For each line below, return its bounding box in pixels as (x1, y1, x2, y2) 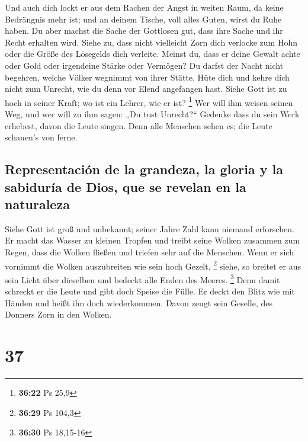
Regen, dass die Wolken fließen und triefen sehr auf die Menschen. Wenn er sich (5, 245, 294, 258)
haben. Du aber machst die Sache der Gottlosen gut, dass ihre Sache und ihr (5, 24, 283, 37)
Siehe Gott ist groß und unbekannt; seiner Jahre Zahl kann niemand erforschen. (5, 222, 294, 235)
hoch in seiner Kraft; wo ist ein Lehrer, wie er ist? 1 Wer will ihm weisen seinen (5, 94, 293, 108)
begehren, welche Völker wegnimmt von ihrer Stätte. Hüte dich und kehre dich (5, 71, 290, 83)
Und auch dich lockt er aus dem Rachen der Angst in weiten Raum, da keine (5, 1, 284, 13)
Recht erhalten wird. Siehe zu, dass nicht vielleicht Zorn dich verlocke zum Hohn (5, 36, 297, 48)
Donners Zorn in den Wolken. (5, 308, 112, 321)
